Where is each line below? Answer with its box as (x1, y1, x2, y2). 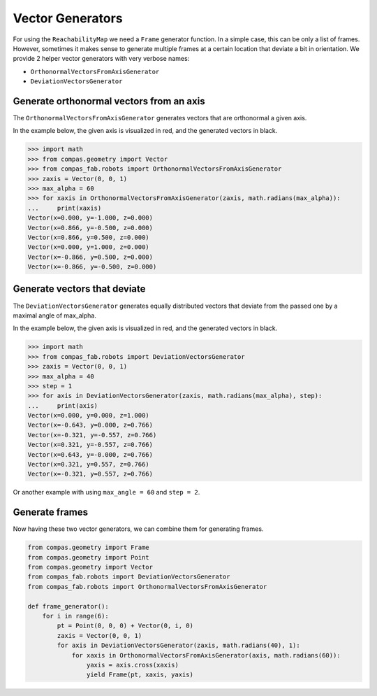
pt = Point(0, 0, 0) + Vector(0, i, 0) (57, 622, 193, 630)
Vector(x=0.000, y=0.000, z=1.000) (27, 411, 149, 420)
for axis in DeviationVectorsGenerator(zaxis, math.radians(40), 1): (57, 641, 300, 650)
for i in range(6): (42, 612, 110, 620)
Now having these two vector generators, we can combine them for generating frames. (13, 525, 264, 533)
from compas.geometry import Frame (27, 544, 149, 552)
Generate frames (13, 506, 89, 518)
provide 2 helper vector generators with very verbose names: (13, 55, 190, 63)
